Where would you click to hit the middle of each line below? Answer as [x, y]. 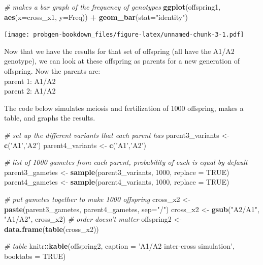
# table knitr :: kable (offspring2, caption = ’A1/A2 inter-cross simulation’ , [119, 246]
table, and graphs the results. [50, 118]
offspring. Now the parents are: [52, 71]
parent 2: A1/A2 [30, 91]
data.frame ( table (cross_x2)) [52, 229]
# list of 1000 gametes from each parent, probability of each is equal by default [126, 162]
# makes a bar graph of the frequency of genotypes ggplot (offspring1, [112, 7]
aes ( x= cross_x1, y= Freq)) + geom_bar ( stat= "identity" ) [96, 17]
